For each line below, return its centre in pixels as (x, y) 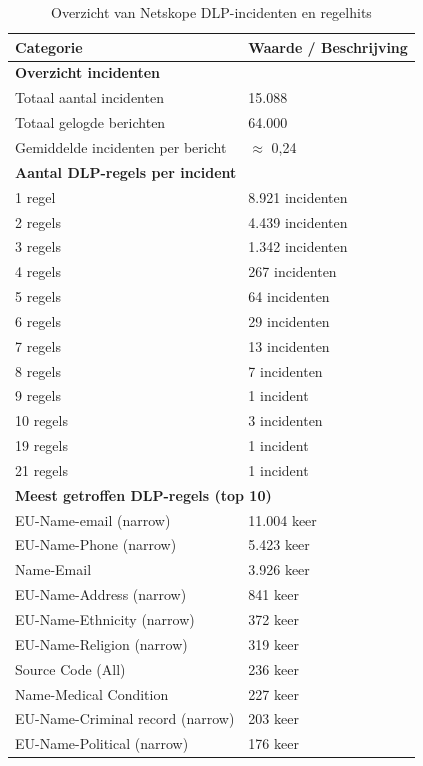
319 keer (273, 643)
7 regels (38, 345)
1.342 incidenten (298, 246)
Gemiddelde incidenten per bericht (121, 146)
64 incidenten (289, 296)
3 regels (38, 246)
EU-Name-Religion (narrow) (101, 643)
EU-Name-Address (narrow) (101, 594)
